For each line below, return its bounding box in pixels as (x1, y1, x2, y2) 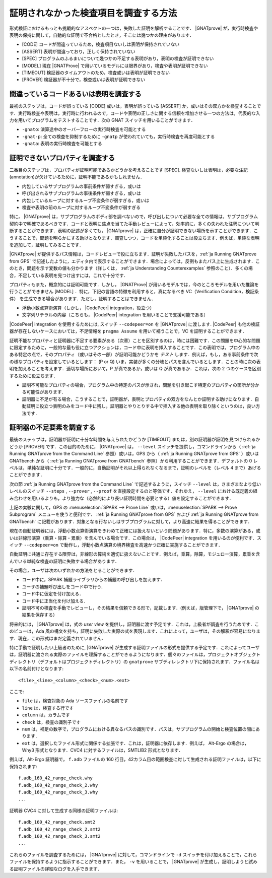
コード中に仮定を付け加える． (22, 591, 84, 597)
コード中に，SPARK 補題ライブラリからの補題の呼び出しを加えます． (22, 577, 165, 583)
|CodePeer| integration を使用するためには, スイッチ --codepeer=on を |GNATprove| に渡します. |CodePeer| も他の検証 (9, 321, 260, 327)
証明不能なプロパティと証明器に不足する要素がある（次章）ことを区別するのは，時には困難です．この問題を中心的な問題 (9, 337, 260, 344)
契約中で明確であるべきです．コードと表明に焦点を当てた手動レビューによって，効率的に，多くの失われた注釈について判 (9, 221, 259, 227)
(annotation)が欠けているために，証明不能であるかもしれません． (9, 174, 145, 180)
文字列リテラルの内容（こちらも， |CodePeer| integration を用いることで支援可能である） (22, 312, 209, 318)
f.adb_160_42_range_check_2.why (18, 782, 98, 788)
